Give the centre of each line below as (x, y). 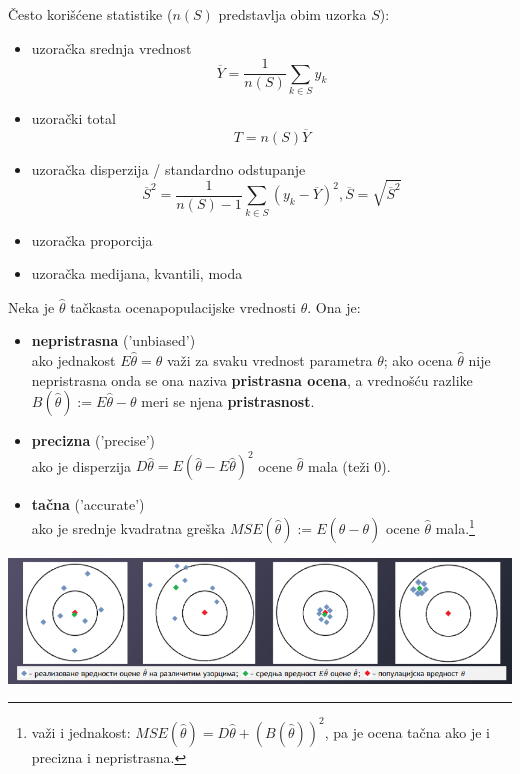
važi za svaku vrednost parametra (269, 359)
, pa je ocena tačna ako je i (407, 731)
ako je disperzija (81, 465)
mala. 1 (455, 526)
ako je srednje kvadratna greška (128, 527)
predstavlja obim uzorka (292, 14)
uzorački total (73, 117)
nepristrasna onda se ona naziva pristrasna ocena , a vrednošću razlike (252, 379)
